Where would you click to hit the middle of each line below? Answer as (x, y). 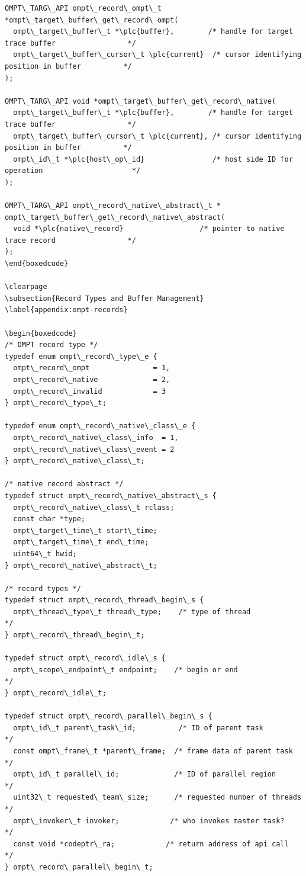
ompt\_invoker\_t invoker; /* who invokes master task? (149, 821)
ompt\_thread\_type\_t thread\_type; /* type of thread (132, 612)
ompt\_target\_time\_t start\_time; (85, 530)
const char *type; (49, 519)
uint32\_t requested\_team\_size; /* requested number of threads (157, 798)
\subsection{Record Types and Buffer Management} (104, 298)
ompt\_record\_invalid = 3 (90, 391)
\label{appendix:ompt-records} (66, 310)
